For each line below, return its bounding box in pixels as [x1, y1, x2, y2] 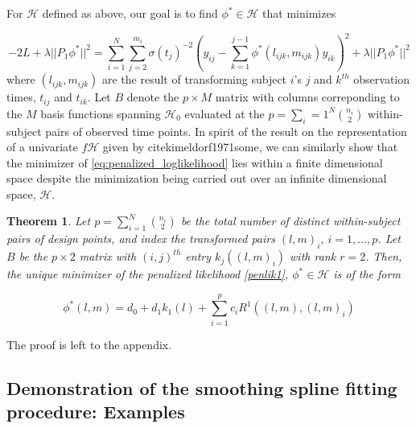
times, [6, 88, 36, 105]
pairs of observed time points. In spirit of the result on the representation [45, 122, 407, 139]
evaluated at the [184, 105, 265, 121]
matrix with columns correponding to [215, 88, 400, 105]
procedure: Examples [6, 399, 185, 424]
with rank [290, 248, 336, 265]
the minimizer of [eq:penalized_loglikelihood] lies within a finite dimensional [6, 154, 383, 171]
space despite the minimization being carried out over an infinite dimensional [6, 170, 387, 187]
